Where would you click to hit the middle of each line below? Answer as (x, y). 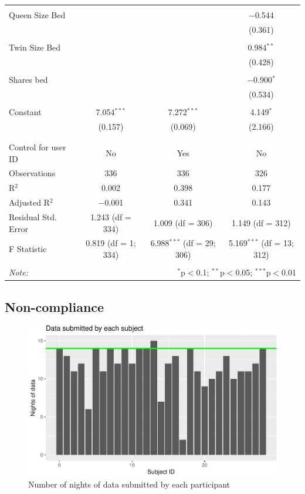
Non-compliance (55, 306)
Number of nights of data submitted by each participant (129, 484)
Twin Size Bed (35, 47)
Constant (25, 111)
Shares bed (28, 79)
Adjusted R (29, 202)
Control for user (38, 147)
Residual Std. (33, 216)
